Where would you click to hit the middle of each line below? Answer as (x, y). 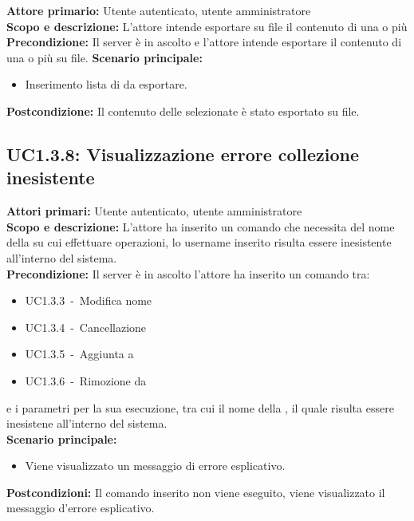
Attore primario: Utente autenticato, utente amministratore (159, 10)
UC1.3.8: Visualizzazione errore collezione (183, 154)
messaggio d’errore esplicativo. (81, 508)
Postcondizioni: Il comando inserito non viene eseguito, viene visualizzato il (196, 492)
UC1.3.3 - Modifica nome (89, 300)
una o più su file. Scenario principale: (104, 57)
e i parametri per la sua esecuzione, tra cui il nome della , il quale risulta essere (200, 407)
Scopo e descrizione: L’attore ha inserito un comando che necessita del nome (201, 226)
